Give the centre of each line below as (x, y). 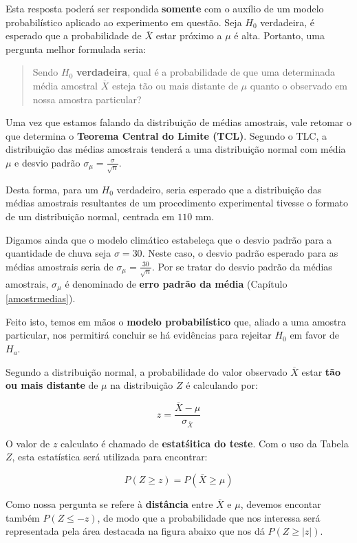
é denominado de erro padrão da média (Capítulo (176, 283)
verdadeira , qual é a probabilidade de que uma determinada (206, 72)
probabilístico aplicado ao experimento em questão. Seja (124, 22)
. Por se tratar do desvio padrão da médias (242, 266)
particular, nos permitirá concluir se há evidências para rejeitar (139, 335)
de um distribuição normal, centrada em (90, 216)
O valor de (28, 443)
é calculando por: (222, 385)
